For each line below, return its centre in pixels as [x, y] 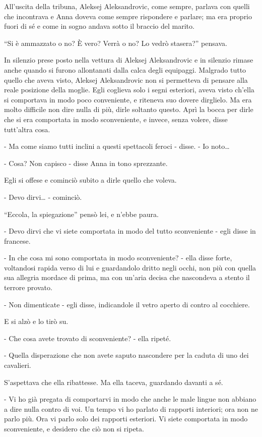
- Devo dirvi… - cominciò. [43, 197]
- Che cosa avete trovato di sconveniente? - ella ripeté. [88, 338]
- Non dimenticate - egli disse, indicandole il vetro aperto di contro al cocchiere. [127, 304]
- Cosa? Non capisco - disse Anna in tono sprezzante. [86, 163]
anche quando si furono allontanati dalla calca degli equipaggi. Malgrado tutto [125, 69]
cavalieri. [18, 365]
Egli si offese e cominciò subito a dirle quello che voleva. [90, 180]
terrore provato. [28, 287]
